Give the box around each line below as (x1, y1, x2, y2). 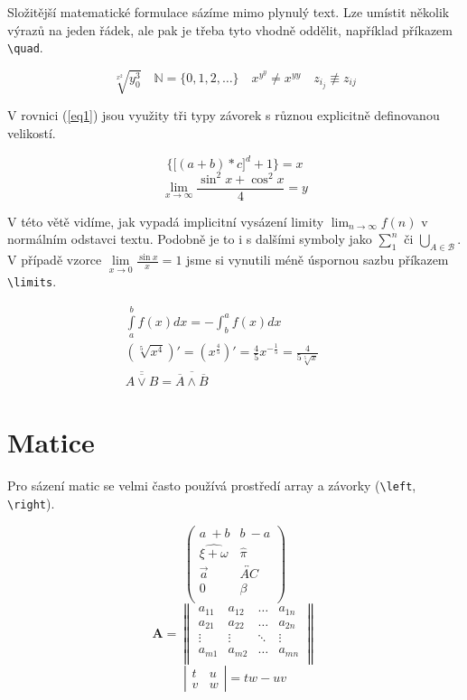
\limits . (7, 272, 57, 291)
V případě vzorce (7, 250, 102, 269)
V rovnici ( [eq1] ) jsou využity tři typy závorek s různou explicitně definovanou (7, 106, 440, 125)
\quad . (7, 38, 43, 57)
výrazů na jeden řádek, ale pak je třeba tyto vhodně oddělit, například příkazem (7, 20, 453, 39)
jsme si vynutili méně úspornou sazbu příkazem (186, 250, 449, 269)
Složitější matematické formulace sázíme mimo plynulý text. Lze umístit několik (7, 3, 450, 21)
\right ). (7, 493, 55, 512)
